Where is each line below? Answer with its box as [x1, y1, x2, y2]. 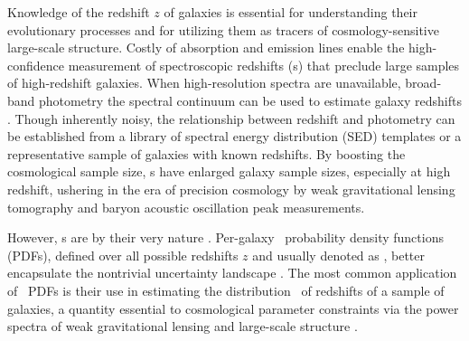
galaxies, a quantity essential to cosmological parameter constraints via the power [7, 298, 459, 317]
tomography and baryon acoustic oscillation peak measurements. [7, 197, 365, 216]
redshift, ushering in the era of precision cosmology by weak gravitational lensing [7, 179, 455, 198]
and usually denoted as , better [252, 245, 426, 264]
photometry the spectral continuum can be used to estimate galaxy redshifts [39, 90, 462, 109]
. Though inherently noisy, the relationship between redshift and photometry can [7, 109, 455, 128]
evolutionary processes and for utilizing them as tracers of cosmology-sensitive [7, 20, 439, 39]
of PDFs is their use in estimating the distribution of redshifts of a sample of [7, 280, 445, 299]
